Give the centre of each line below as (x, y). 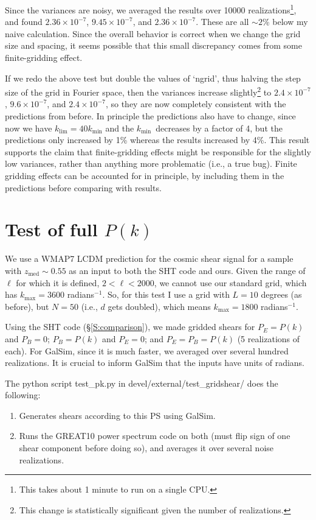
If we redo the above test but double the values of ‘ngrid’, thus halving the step (153, 78)
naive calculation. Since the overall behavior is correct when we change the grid (153, 33)
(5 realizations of (269, 338)
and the (120, 128)
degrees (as (281, 294)
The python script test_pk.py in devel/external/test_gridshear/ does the (142, 383)
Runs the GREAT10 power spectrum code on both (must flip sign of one (155, 436)
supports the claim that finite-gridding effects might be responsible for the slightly (158, 151)
